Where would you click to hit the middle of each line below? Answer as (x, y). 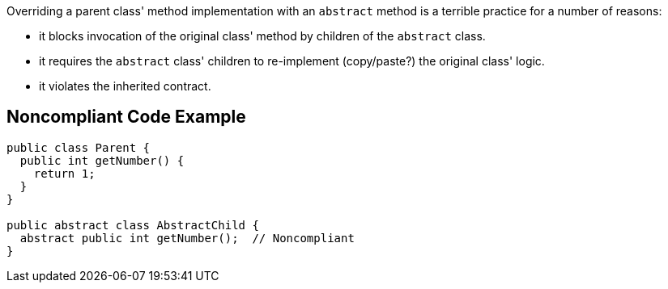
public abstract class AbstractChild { (133, 225)
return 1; (64, 173)
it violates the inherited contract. (125, 86)
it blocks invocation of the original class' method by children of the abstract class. (262, 36)
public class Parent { (79, 147)
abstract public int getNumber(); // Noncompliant (187, 238)
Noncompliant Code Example (126, 117)
